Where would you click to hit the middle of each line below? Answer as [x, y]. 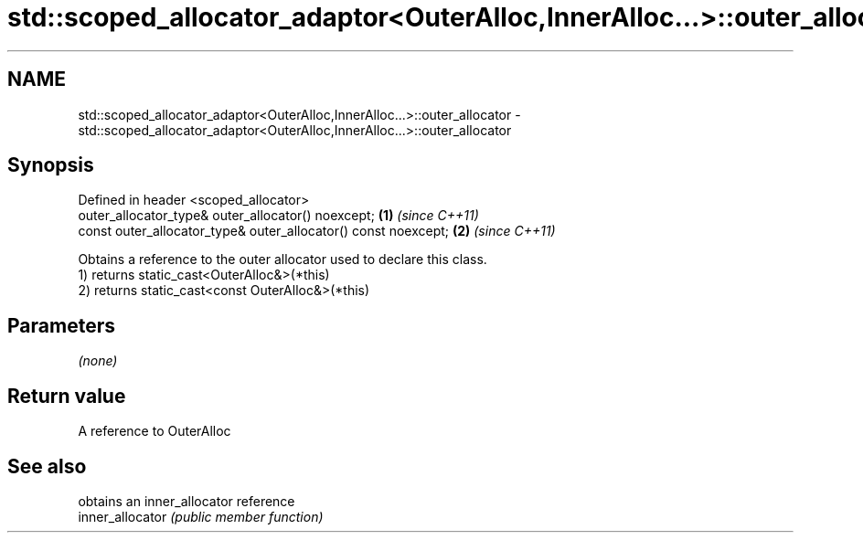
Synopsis [51, 165]
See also [47, 466]
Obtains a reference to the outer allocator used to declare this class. [282, 259]
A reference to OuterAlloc [154, 431]
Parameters [61, 325]
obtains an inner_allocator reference [186, 501]
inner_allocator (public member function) [201, 516]
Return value [67, 396]
